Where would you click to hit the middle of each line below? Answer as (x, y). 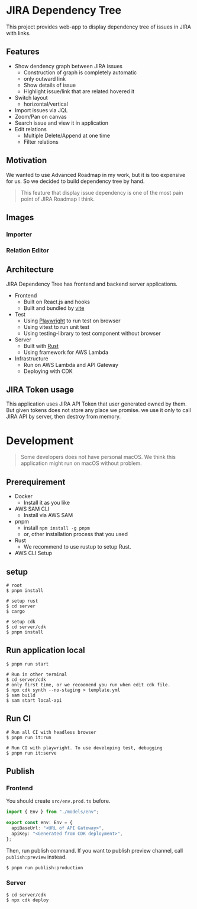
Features (23, 52)
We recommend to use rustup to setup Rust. (77, 547)
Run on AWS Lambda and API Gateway (71, 365)
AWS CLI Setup (33, 553)
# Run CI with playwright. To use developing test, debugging (84, 748)
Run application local (46, 650)
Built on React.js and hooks (57, 302)
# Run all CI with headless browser (51, 732)
